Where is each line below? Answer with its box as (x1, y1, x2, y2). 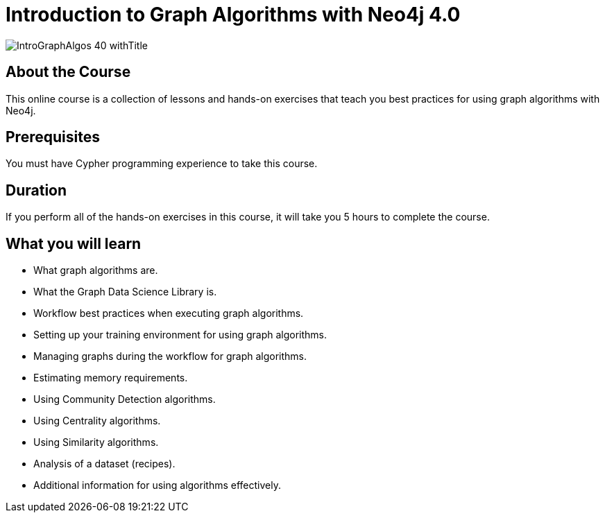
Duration (6, 181, 67, 199)
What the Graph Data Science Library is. (33, 286, 217, 298)
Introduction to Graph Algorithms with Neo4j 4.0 (6, 3, 461, 26)
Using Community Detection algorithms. (33, 393, 216, 406)
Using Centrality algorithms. (33, 415, 161, 427)
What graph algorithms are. (33, 264, 158, 277)
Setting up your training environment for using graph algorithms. (33, 329, 327, 341)
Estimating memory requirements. (33, 372, 188, 384)
